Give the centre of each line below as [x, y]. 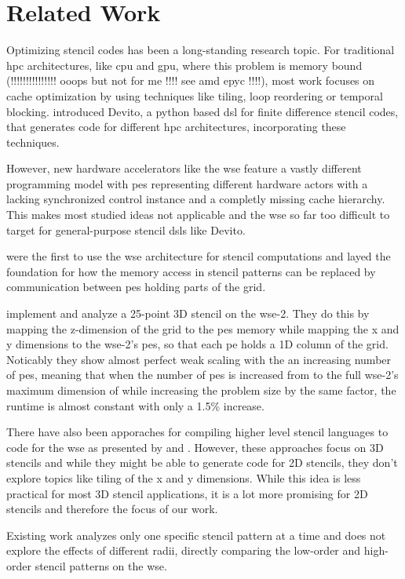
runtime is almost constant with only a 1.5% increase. [135, 405]
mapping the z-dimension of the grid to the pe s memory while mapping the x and [203, 328]
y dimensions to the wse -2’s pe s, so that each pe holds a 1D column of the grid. [197, 344]
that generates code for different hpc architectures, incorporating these [176, 127]
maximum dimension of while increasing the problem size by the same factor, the [201, 390]
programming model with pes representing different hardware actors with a [187, 183]
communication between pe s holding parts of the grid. [136, 287]
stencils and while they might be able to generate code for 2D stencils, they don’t [202, 462]
